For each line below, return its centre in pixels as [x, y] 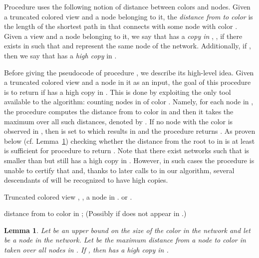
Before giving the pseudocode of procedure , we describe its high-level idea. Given [129, 72]
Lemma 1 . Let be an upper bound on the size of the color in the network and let [127, 230]
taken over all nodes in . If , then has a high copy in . [86, 250]
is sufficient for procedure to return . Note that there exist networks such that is [127, 150]
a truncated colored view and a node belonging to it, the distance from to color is [129, 16]
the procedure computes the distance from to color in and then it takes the [119, 111]
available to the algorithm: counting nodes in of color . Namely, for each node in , [129, 102]
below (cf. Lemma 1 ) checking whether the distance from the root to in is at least [129, 140]
